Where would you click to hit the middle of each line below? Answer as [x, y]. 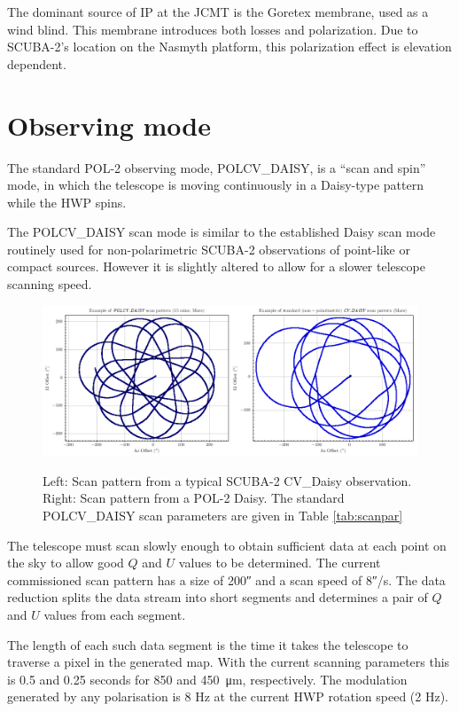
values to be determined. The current [280, 563]
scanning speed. [50, 284]
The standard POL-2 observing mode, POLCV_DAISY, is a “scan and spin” [217, 167]
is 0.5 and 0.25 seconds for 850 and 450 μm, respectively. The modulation [207, 679]
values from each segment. [115, 614]
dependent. [37, 63]
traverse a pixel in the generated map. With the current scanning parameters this [229, 662]
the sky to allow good [66, 563]
